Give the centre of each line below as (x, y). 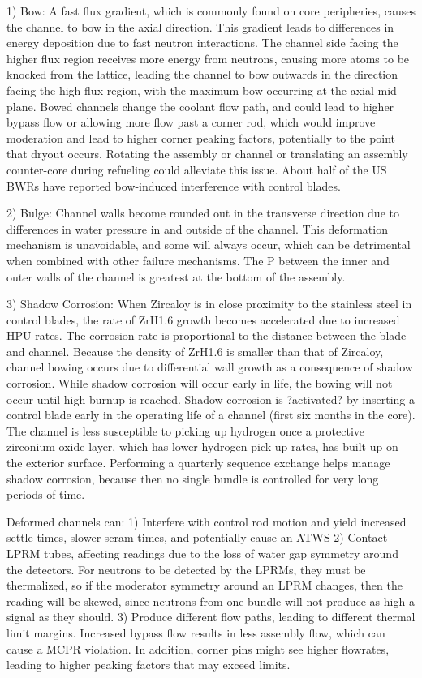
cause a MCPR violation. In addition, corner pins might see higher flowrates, (198, 648)
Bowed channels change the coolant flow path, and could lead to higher (217, 106)
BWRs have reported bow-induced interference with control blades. (174, 185)
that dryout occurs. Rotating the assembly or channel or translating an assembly (207, 154)
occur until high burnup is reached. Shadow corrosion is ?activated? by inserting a (211, 399)
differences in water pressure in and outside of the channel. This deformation (197, 228)
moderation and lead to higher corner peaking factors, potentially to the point (201, 137)
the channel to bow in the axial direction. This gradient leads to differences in (200, 26)
